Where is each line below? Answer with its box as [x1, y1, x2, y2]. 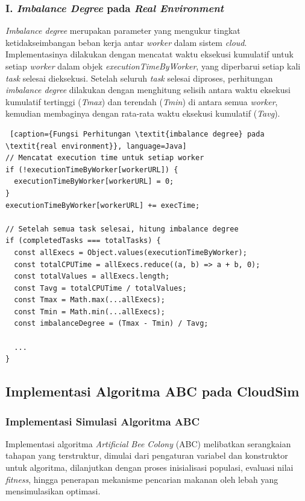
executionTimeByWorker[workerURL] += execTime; [5, 201, 200, 210]
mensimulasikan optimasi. [5, 485, 101, 497]
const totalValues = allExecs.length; [14, 272, 170, 281]
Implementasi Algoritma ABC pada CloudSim [5, 382, 300, 401]
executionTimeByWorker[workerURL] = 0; [14, 177, 174, 186]
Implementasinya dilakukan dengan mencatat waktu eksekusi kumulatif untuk [5, 48, 294, 60]
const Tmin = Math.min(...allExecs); [14, 307, 165, 316]
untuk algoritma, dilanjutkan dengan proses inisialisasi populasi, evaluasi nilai [5, 461, 294, 474]
